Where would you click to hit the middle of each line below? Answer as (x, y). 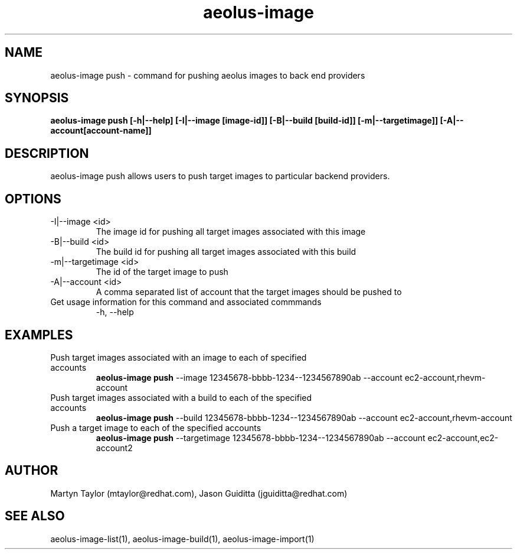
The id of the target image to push (162, 272)
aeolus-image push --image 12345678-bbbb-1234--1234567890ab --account (249, 377)
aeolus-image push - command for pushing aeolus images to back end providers (208, 75)
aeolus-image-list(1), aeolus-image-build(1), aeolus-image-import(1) (182, 539)
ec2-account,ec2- (463, 438)
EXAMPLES (39, 335)
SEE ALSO (35, 516)
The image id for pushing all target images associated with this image (231, 232)
